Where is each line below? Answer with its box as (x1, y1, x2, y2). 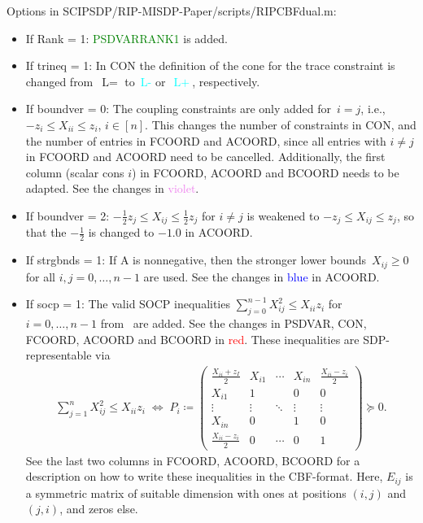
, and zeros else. (59, 500, 138, 517)
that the (25, 224, 67, 241)
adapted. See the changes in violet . (25, 180, 199, 197)
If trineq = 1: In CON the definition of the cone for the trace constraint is (25, 57, 395, 74)
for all (25, 268, 56, 285)
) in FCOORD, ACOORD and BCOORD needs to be (132, 163, 399, 181)
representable (25, 346, 92, 364)
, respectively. (192, 72, 260, 89)
